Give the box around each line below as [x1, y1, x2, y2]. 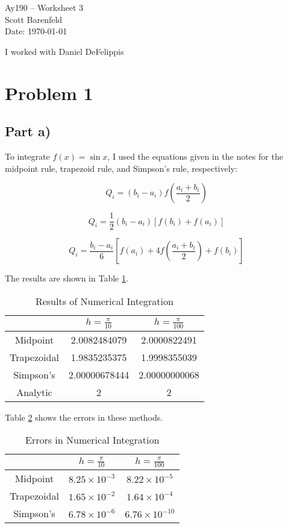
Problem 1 [5, 80, 93, 105]
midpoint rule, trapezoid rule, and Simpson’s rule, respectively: [5, 162, 237, 174]
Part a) [5, 122, 51, 140]
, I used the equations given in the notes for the [107, 149, 283, 162]
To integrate [5, 149, 50, 162]
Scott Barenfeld [5, 13, 63, 25]
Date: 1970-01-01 [5, 25, 67, 37]
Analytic [16, 385, 52, 399]
